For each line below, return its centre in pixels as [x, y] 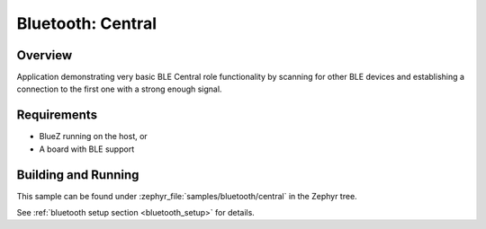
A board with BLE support [87, 149]
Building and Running [78, 175]
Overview [45, 55]
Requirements [57, 115]
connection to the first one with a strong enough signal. [119, 89]
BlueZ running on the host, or [93, 137]
